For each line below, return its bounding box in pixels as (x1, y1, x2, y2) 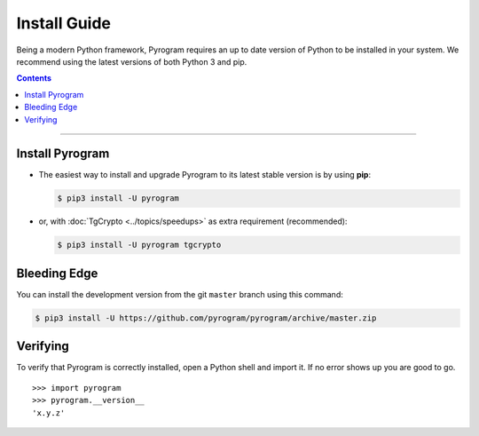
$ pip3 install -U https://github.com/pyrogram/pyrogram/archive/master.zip (35, 313, 377, 323)
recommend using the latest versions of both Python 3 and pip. (16, 56, 247, 67)
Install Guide (16, 13, 111, 33)
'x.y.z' (32, 408, 66, 417)
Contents (16, 73, 52, 83)
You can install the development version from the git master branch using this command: (16, 289, 343, 299)
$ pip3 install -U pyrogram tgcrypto (57, 240, 222, 250)
